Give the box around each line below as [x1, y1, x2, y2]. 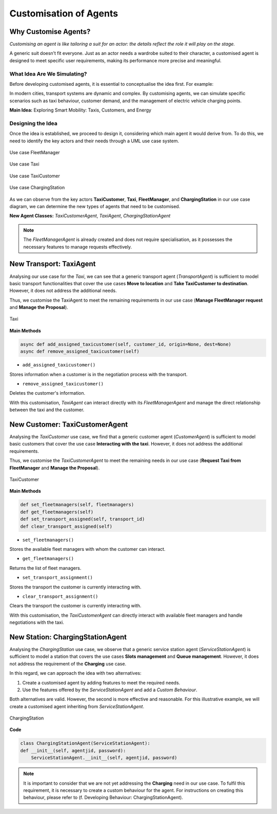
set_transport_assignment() [22, 575, 93, 581]
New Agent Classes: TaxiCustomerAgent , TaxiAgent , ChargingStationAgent [9, 213, 171, 219]
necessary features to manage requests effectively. [23, 244, 132, 250]
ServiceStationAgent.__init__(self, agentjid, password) [31, 755, 177, 761]
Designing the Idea [9, 120, 57, 127]
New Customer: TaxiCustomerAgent [9, 420, 128, 429]
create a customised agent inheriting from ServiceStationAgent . [9, 703, 145, 709]
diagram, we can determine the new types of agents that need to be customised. [9, 203, 181, 210]
